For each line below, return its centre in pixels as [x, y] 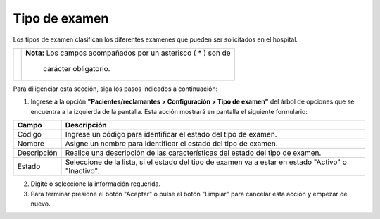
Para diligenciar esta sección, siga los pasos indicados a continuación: [115, 89]
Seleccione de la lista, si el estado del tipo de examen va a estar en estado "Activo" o [206, 162]
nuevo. [40, 204]
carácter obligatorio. [77, 68]
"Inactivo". [82, 171]
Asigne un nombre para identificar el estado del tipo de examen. [171, 144]
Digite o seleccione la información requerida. [96, 184]
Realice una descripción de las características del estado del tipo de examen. [193, 153]
